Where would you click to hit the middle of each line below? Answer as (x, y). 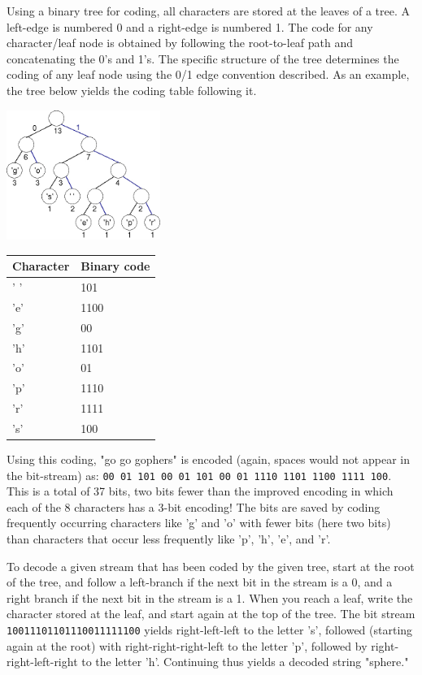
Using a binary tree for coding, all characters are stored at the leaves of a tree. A (209, 11)
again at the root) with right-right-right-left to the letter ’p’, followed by (187, 645)
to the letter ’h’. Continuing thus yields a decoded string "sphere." (245, 662)
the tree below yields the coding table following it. (132, 90)
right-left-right (42, 662)
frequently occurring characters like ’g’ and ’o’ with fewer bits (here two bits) (199, 523)
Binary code (115, 266)
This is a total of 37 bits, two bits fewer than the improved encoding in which (200, 491)
